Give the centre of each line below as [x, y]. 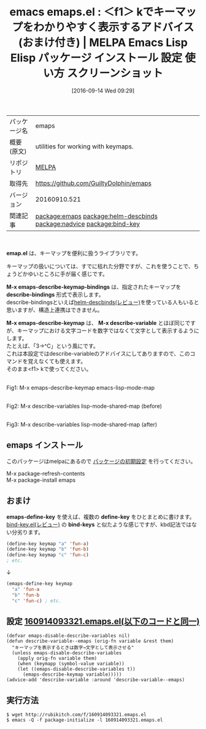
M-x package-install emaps [41, 480]
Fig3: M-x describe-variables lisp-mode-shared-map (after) [82, 424]
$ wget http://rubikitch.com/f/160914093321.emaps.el [77, 715]
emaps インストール [45, 445]
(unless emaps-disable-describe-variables [67, 653]
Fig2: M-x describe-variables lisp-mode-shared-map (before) [84, 406]
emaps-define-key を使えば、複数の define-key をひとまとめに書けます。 [101, 517]
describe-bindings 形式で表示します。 [55, 294]
